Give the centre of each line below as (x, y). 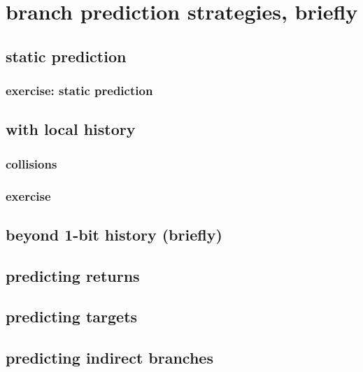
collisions (31, 163)
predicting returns (73, 275)
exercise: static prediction (79, 91)
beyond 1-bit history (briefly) (114, 234)
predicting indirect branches (109, 358)
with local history (71, 129)
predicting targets (72, 316)
